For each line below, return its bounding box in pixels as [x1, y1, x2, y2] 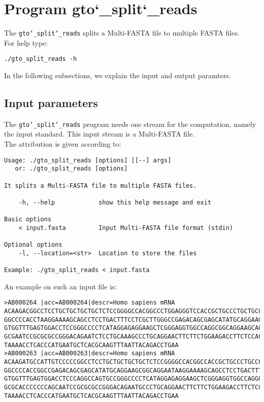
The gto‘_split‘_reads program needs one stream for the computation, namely [4, 118, 256, 129]
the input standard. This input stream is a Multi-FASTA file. [4, 128, 195, 139]
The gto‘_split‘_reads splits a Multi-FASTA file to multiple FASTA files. [4, 27, 240, 38]
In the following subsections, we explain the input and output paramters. [4, 70, 231, 81]
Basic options [4, 216, 52, 223]
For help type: [4, 37, 48, 48]
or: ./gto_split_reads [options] [15, 165, 128, 173]
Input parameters [4, 95, 98, 111]
